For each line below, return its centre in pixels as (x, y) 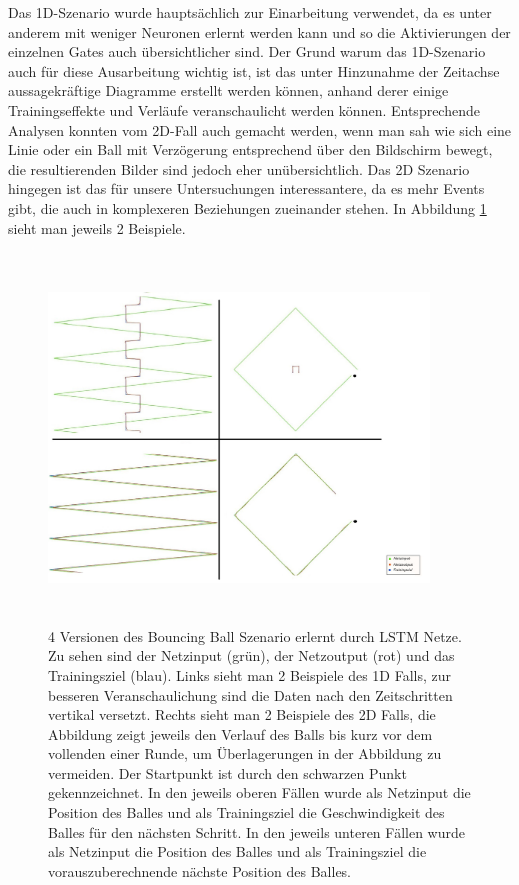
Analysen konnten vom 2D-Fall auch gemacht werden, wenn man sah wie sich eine (260, 129)
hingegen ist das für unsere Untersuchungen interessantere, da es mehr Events (246, 188)
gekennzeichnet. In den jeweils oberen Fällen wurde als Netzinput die (259, 792)
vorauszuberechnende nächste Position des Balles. (200, 870)
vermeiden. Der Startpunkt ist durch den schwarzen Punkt (227, 772)
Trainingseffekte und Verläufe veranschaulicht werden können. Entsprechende (244, 109)
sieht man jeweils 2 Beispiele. (97, 227)
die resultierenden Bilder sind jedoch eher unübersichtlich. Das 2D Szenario (239, 168)
